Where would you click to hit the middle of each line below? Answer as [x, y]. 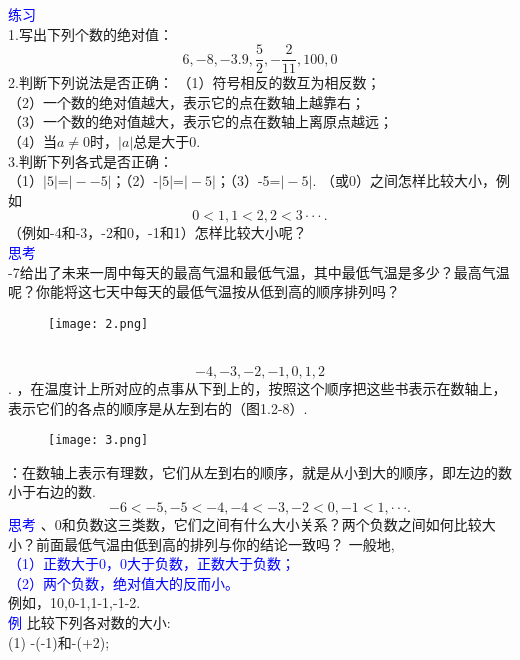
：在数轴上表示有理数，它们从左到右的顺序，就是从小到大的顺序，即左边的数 [260, 471]
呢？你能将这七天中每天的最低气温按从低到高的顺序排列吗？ [204, 291]
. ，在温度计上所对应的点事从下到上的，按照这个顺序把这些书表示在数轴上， [257, 388]
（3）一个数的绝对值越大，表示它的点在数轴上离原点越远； [200, 121]
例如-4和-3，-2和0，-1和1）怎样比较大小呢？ [164, 232]
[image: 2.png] [98, 323]
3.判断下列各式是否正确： [90, 160]
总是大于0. [167, 141]
